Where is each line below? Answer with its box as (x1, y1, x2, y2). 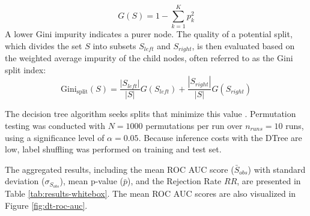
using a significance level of (5, 131, 105, 143)
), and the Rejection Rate (127, 175, 222, 187)
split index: (5, 63, 46, 76)
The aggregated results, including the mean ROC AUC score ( (5, 163, 234, 175)
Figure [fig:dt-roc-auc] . (5, 199, 88, 211)
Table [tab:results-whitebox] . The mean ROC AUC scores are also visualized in (5, 187, 296, 200)
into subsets (93, 39, 136, 52)
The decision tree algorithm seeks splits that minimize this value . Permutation (5, 107, 296, 120)
